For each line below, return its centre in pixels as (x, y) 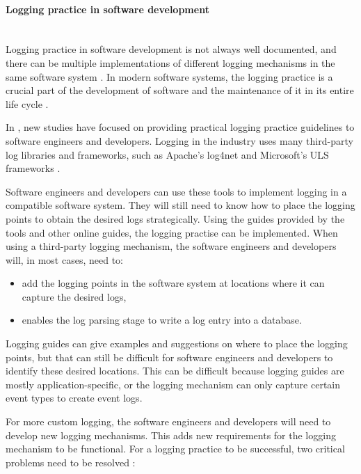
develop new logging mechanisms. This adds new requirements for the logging (171, 435)
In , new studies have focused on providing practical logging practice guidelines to (180, 127)
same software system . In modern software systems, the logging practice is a (169, 76)
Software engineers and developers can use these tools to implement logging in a (176, 191)
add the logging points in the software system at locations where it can (173, 283)
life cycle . (27, 103)
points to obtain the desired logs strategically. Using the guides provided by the (175, 218)
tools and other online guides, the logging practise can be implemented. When (172, 232)
